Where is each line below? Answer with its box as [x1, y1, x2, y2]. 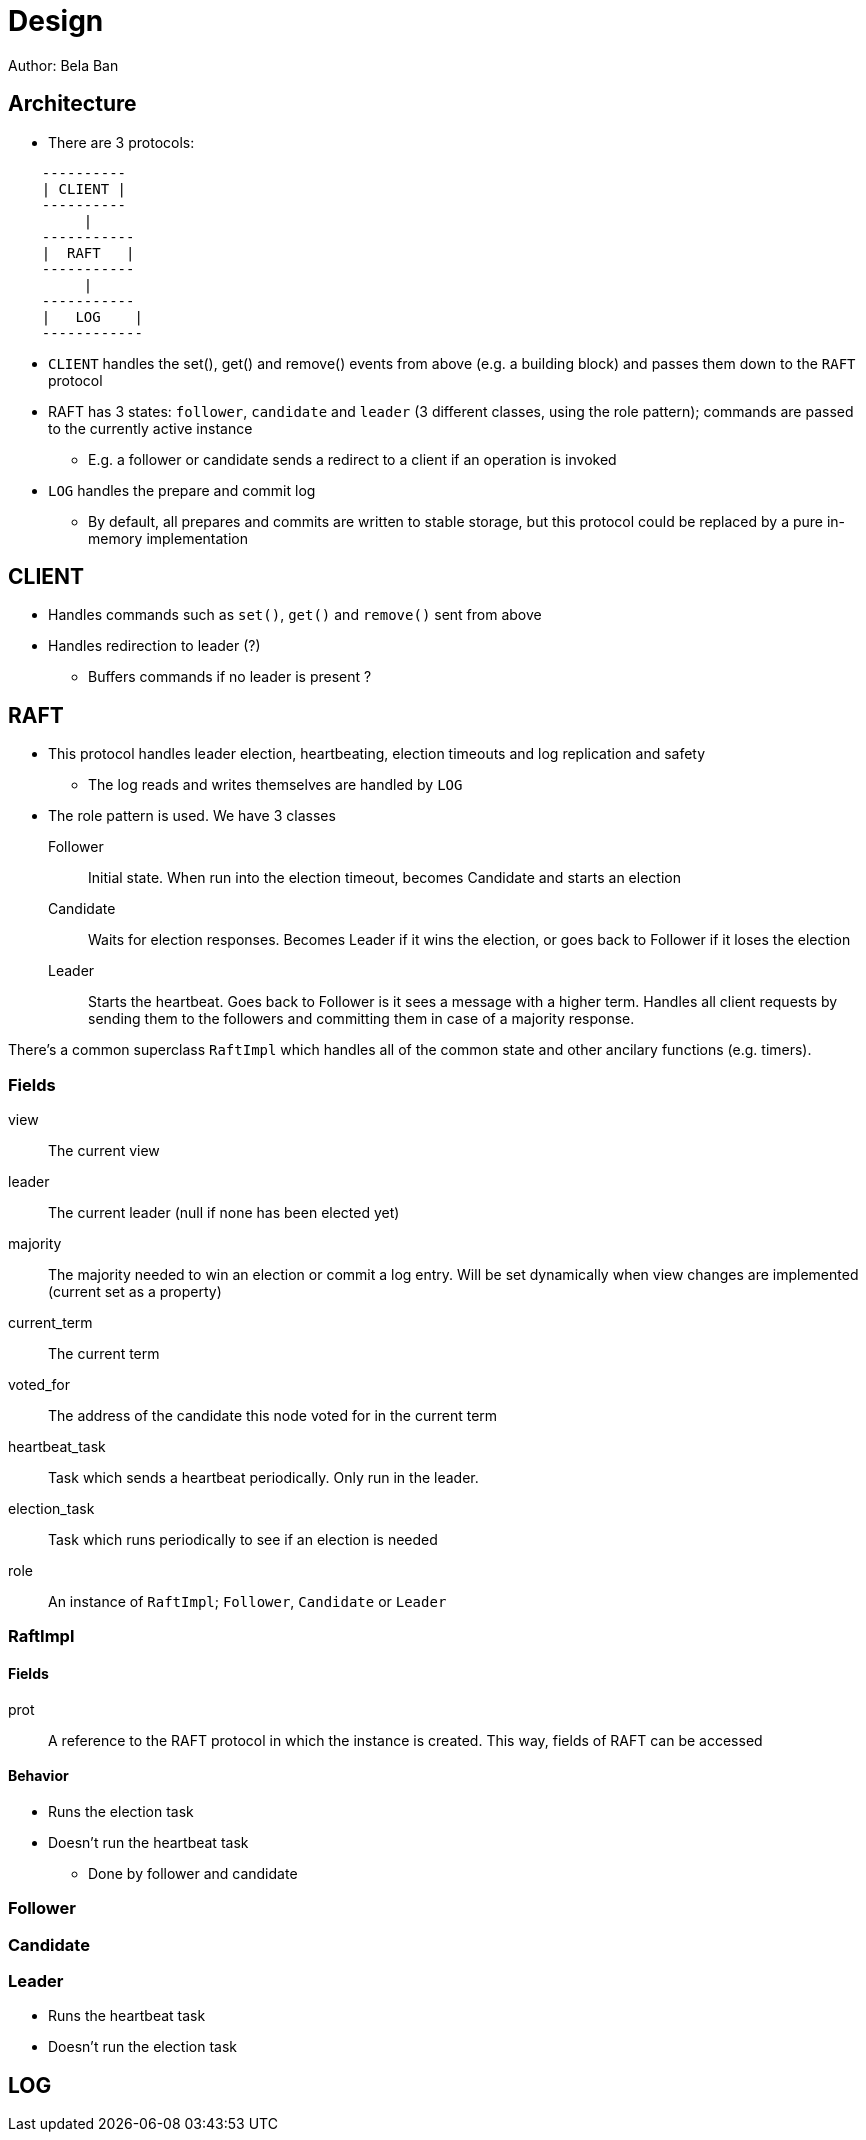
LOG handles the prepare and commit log [48, 481, 316, 499]
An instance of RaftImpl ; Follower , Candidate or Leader [48, 1593, 447, 1611]
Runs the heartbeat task [48, 2007, 206, 2025]
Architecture [8, 91, 137, 117]
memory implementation [88, 529, 249, 547]
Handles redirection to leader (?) [48, 637, 261, 655]
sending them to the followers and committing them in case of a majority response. [88, 1010, 635, 1028]
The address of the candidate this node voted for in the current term [48, 1407, 498, 1425]
